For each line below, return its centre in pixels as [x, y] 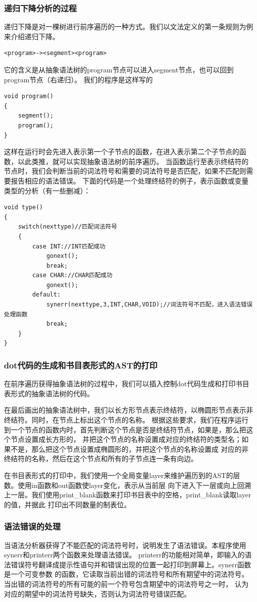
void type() [23, 208]
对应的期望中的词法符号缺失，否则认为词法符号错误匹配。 [97, 593]
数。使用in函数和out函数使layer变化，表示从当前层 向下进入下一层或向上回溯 [128, 485]
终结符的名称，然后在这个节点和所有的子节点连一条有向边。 [101, 458]
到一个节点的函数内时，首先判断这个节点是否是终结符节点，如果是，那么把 [125, 429]
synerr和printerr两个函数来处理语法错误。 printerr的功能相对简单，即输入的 [124, 555]
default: [46, 295]
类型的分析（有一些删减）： [47, 190]
